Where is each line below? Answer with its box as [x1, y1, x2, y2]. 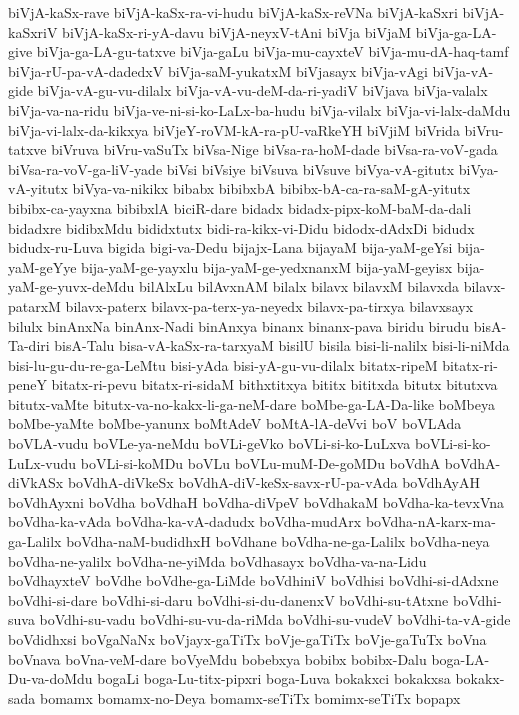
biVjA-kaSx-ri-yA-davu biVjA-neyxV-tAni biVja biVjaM [62, 21, 412, 42]
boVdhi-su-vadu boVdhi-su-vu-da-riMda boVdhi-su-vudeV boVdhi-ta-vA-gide [39, 609, 511, 630]
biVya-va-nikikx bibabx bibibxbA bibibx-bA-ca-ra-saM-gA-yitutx [72, 178, 471, 199]
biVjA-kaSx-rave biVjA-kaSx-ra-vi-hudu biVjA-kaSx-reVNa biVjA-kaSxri [8, 2, 458, 22]
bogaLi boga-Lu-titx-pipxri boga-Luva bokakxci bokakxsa [97, 668, 451, 689]
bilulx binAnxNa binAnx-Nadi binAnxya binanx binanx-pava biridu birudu [8, 315, 470, 336]
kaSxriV [8, 21, 58, 42]
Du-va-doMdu [8, 668, 93, 689]
